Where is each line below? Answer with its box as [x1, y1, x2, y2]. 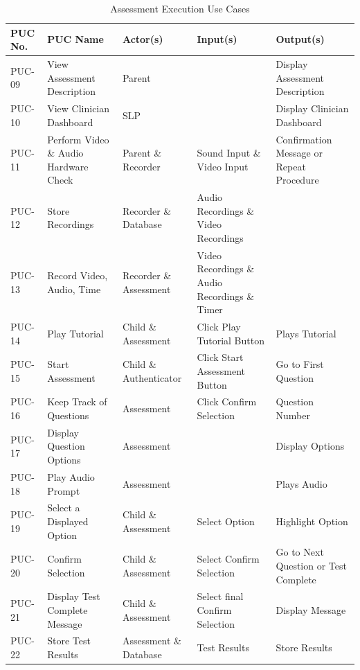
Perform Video [47, 132, 109, 146]
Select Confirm [197, 552, 260, 566]
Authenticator [122, 370, 182, 385]
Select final [197, 589, 244, 603]
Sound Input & [197, 146, 261, 160]
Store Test [47, 633, 91, 648]
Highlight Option [276, 513, 348, 528]
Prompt [47, 483, 80, 497]
